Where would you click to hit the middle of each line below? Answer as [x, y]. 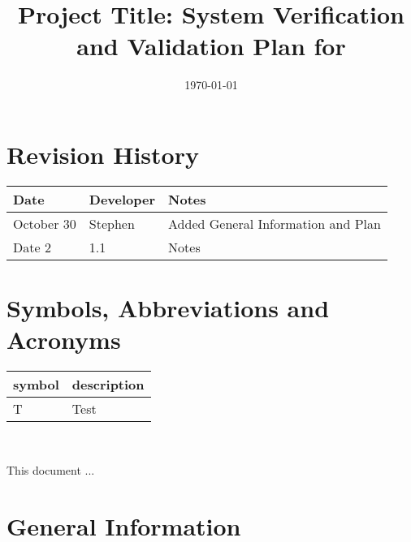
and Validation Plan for [211, 46]
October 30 [45, 223]
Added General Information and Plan [275, 223]
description [108, 385]
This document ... [51, 469]
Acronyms [64, 340]
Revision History [103, 154]
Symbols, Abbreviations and [168, 308]
